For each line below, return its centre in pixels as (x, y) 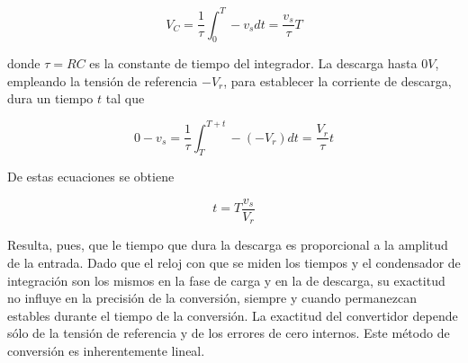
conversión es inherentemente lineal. (106, 351)
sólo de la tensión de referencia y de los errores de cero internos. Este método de (229, 333)
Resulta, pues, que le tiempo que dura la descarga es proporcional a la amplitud (228, 245)
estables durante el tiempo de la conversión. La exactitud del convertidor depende (233, 315)
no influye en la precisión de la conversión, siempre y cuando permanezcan (212, 298)
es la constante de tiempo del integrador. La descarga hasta (253, 63)
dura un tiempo (50, 98)
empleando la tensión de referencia (103, 80)
